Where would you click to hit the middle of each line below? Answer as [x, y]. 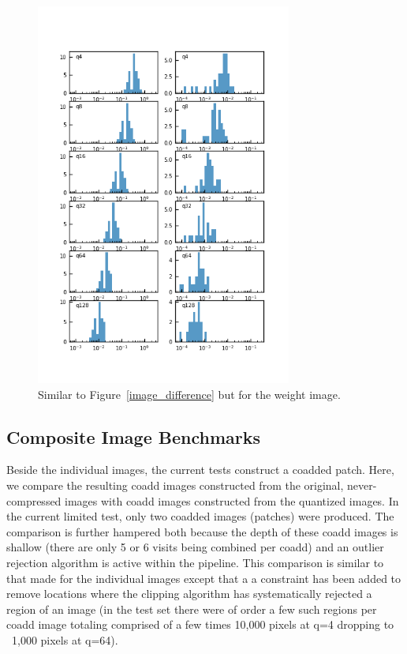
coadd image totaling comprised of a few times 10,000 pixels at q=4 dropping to [200, 624]
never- [362, 485]
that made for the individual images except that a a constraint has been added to [204, 578]
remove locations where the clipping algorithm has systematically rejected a [189, 594]
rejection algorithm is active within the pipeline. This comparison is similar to [195, 562]
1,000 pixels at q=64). [65, 639]
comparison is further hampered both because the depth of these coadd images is [202, 531]
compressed [34, 500]
